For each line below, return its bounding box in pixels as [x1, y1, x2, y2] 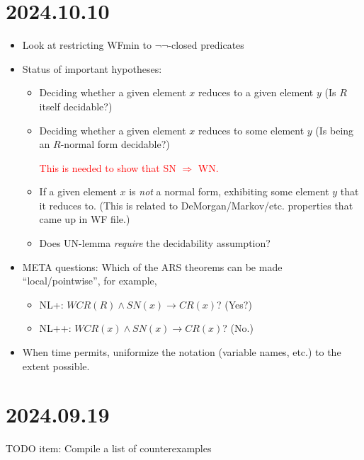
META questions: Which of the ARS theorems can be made [22, 259, 283, 274]
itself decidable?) [39, 98, 113, 113]
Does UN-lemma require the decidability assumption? [39, 236, 271, 251]
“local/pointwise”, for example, [22, 273, 157, 288]
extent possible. [22, 358, 90, 373]
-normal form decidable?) [60, 137, 170, 151]
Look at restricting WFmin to [22, 38, 152, 52]
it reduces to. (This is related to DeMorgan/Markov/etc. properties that [39, 197, 353, 212]
